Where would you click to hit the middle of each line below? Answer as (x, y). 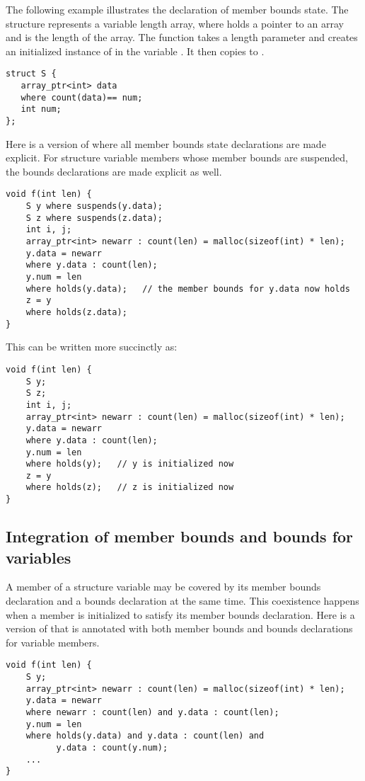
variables (39, 557)
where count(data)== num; (82, 97)
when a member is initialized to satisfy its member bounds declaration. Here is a (180, 614)
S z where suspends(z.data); (94, 218)
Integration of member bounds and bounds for (180, 536)
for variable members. (53, 642)
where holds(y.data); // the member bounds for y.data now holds (188, 289)
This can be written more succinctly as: (92, 347)
